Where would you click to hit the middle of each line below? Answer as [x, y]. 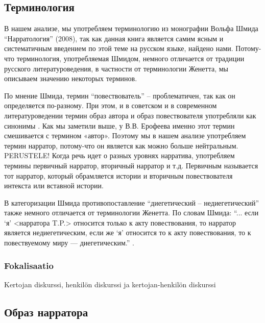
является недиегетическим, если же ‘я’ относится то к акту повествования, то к [128, 232]
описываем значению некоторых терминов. [71, 78]
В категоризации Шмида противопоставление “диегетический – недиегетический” [132, 202]
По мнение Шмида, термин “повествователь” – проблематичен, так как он [120, 95]
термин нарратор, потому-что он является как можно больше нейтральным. [121, 145]
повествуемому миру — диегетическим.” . [69, 243]
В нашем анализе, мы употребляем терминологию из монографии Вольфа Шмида [131, 28]
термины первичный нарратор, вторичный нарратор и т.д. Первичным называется [131, 165]
